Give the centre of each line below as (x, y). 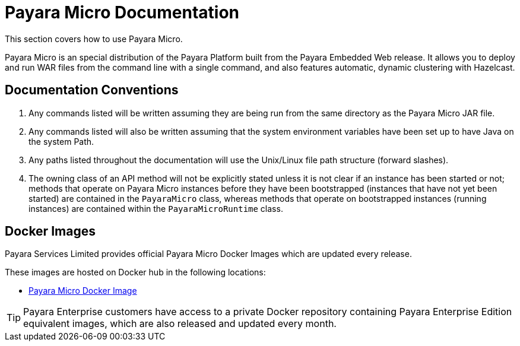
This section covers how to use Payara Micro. (94, 39)
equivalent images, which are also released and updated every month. (180, 324)
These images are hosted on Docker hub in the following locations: (135, 272)
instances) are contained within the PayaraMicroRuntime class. (156, 208)
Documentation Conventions (92, 90)
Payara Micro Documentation (122, 12)
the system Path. (61, 141)
